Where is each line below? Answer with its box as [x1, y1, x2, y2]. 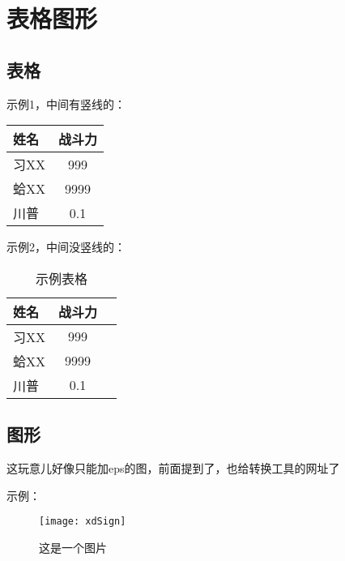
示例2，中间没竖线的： [6, 238, 126, 255]
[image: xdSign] [39, 516, 126, 528]
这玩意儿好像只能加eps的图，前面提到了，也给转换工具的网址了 [6, 459, 340, 476]
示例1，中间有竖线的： [6, 95, 126, 112]
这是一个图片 [39, 538, 107, 555]
